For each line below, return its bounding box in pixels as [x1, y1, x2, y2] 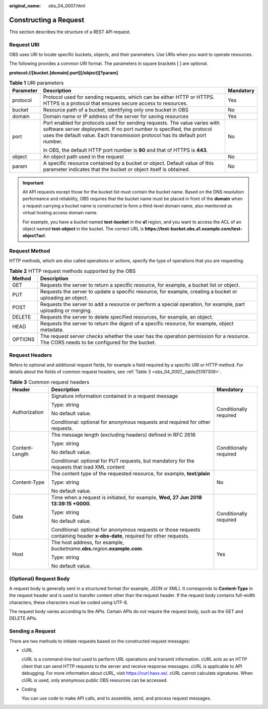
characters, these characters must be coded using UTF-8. [9, 599, 129, 605]
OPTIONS [12, 336, 35, 343]
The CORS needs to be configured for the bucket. [40, 339, 156, 346]
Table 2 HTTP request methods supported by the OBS [9, 268, 136, 275]
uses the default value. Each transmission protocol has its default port [43, 131, 206, 138]
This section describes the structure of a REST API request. [9, 29, 131, 35]
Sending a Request [9, 628, 56, 635]
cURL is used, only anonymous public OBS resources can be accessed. [21, 677, 168, 683]
